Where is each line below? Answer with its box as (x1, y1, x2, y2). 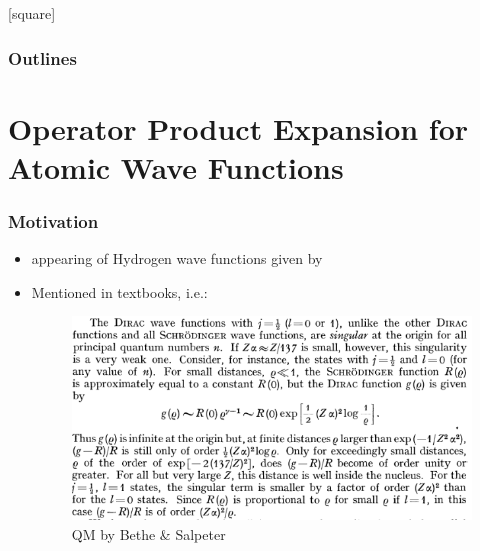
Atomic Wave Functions (8, 146, 344, 187)
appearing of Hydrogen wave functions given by (31, 248, 323, 269)
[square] (8, 3, 56, 23)
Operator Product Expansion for (8, 107, 469, 148)
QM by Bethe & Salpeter (71, 523, 226, 544)
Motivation (8, 208, 99, 233)
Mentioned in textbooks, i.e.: (31, 281, 208, 302)
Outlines (8, 45, 77, 70)
